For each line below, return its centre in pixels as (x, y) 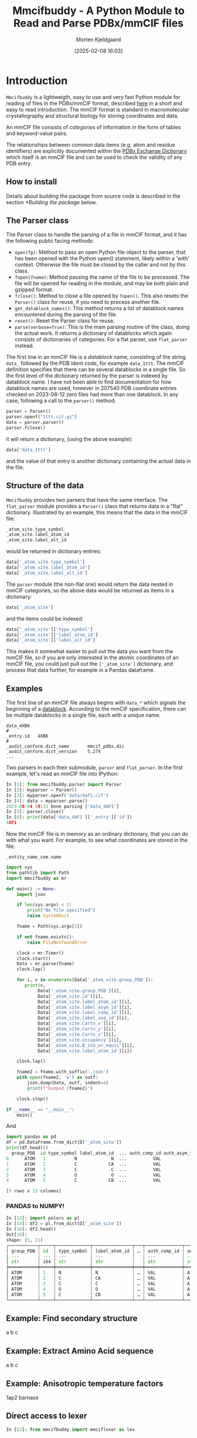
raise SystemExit (48, 916)
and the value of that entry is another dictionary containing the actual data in (98, 461)
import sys (19, 867)
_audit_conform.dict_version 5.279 (53, 752)
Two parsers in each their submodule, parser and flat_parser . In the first (94, 768)
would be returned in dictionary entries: (54, 551)
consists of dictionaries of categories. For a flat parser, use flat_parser (101, 340)
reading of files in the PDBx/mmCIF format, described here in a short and (94, 103)
